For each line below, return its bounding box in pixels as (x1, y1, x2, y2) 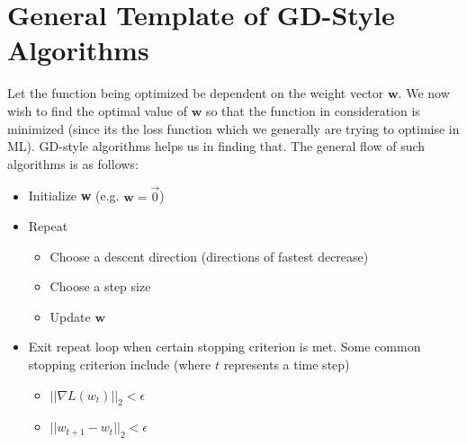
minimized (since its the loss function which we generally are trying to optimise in (7, 119, 460, 138)
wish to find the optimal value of (7, 101, 187, 120)
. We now (398, 84, 450, 102)
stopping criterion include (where (28, 355, 211, 374)
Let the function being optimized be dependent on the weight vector (7, 84, 384, 102)
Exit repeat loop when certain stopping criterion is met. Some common (28, 337, 421, 356)
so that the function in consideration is (205, 101, 420, 120)
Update (49, 307, 91, 325)
